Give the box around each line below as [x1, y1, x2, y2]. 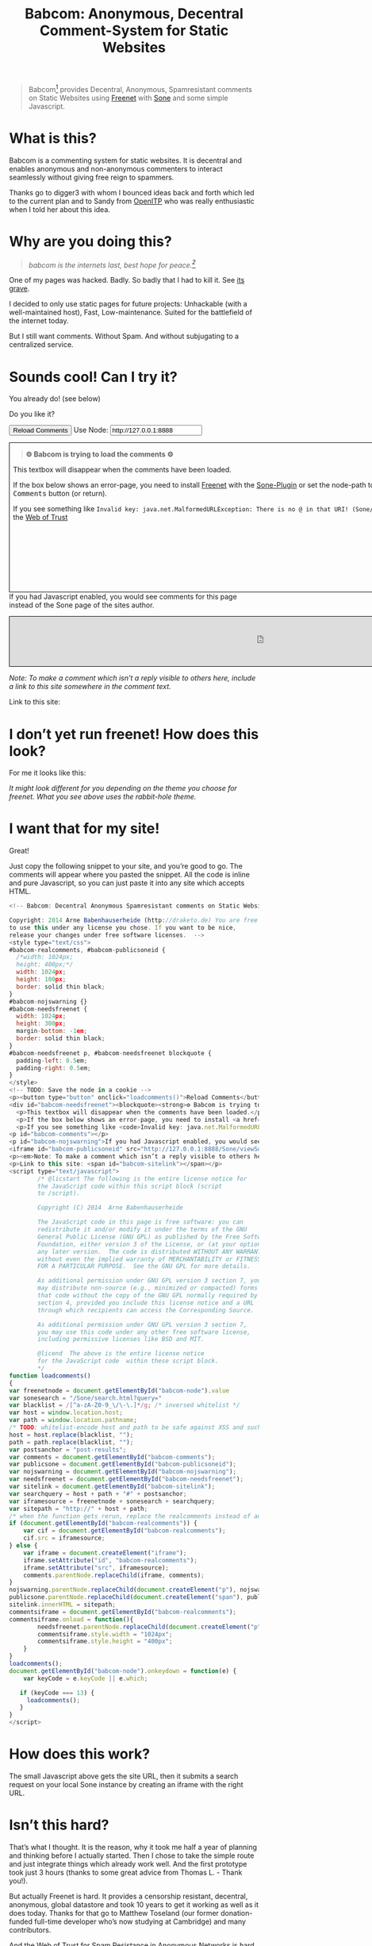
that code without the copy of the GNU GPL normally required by [37, 1292, 259, 1300]
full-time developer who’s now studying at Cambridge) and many [33, 1917, 247, 1926]
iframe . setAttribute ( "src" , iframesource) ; [23, 1563, 170, 1572]
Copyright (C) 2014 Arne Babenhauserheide [37, 1204, 183, 1212]
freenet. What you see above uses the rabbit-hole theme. [9, 792, 197, 802]
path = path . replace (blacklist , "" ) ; [9, 1438, 134, 1446]
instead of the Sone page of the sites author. [9, 600, 155, 610]
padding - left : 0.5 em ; [16, 1057, 88, 1065]
